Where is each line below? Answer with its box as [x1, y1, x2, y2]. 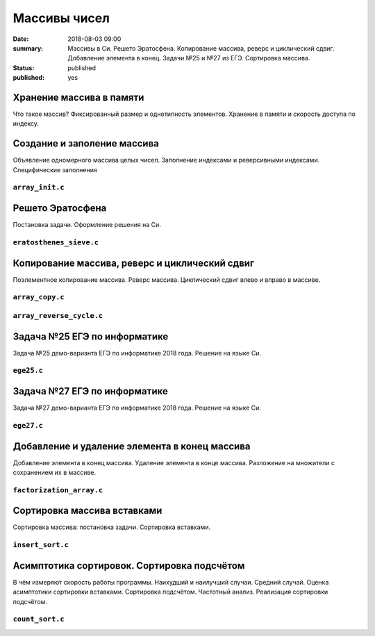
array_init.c [12, 183, 65, 192]
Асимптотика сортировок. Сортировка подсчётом [12, 560, 245, 571]
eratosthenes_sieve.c [12, 237, 99, 246]
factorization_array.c [12, 485, 103, 494]
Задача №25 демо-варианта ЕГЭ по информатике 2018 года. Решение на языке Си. [12, 349, 262, 357]
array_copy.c [12, 292, 65, 302]
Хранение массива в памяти [12, 91, 144, 103]
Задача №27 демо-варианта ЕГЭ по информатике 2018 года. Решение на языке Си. [12, 403, 262, 412]
